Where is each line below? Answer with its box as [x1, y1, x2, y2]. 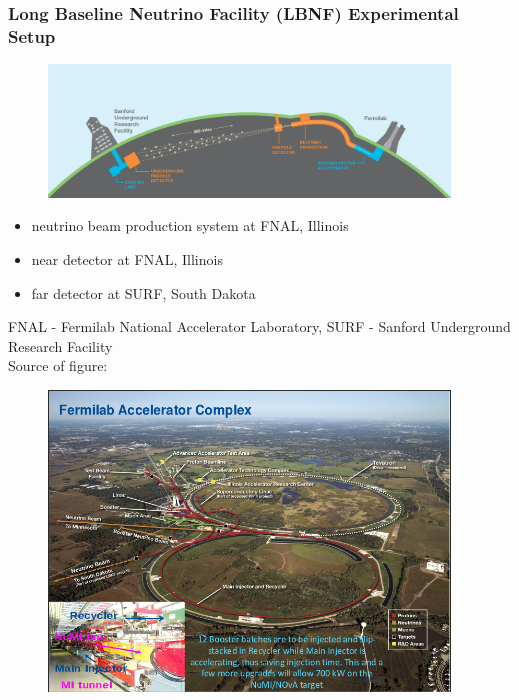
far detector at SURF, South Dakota [31, 282, 256, 303]
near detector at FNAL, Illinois [31, 249, 223, 270]
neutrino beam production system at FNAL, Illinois [31, 215, 349, 236]
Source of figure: [8, 355, 108, 376]
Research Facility [8, 335, 113, 356]
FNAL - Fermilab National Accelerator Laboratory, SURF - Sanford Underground [8, 316, 511, 337]
